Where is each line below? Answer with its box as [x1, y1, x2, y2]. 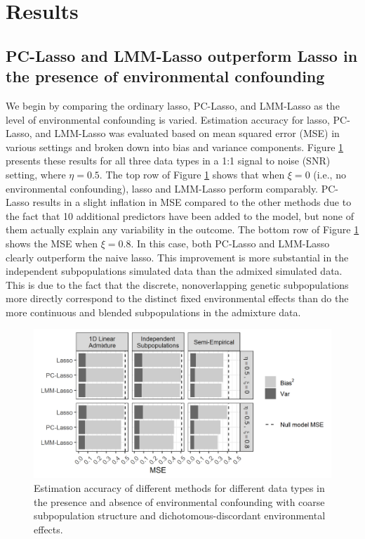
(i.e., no [313, 167, 346, 181]
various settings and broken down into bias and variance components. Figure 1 [6, 139, 344, 154]
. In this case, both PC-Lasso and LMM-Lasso [131, 235, 330, 250]
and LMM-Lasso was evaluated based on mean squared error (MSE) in [35, 126, 340, 141]
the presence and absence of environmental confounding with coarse [34, 494, 325, 509]
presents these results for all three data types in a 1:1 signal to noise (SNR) [6, 153, 331, 168]
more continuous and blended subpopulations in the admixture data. [6, 304, 301, 319]
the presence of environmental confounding [6, 65, 325, 87]
